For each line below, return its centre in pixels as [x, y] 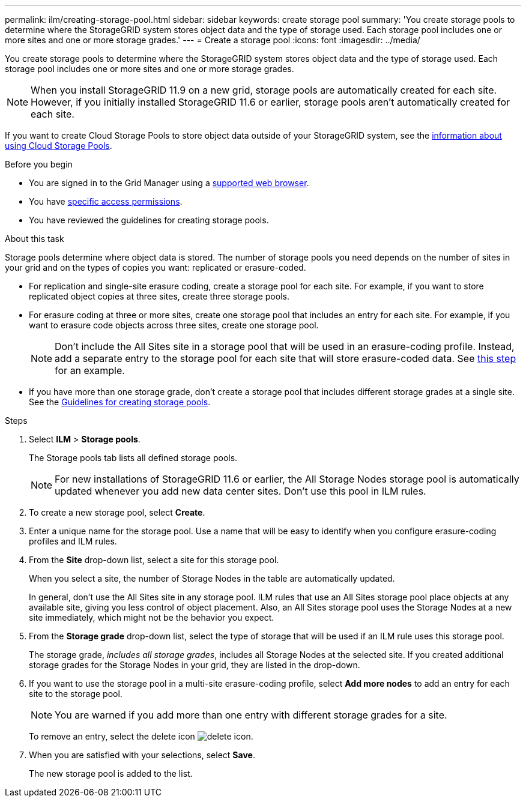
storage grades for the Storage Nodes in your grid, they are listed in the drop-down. [195, 665]
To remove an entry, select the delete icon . [141, 736]
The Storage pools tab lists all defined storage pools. [133, 458]
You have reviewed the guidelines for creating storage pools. [149, 220]
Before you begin [39, 164]
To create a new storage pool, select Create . [117, 512]
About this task [35, 239]
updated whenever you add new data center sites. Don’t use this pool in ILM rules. [240, 491]
